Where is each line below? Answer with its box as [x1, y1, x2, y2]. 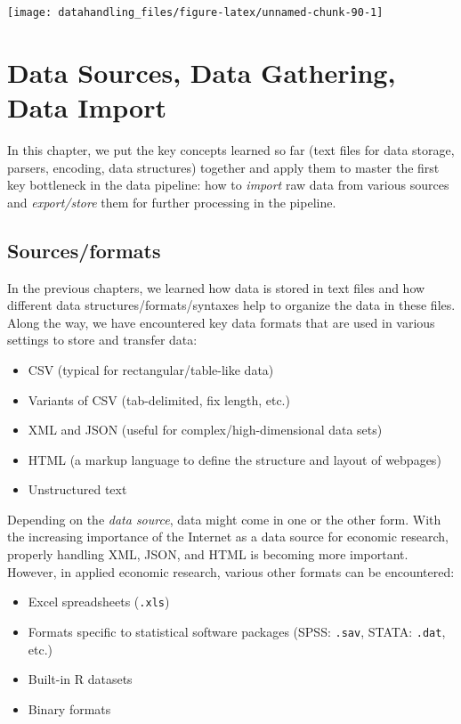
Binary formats [28, 699, 111, 718]
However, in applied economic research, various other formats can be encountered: [7, 562, 455, 581]
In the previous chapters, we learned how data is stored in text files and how [7, 278, 425, 297]
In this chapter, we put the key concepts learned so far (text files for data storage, [7, 140, 455, 159]
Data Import [7, 89, 166, 126]
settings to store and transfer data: [7, 330, 198, 349]
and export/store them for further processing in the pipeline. [7, 192, 336, 211]
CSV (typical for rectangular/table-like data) [28, 360, 274, 378]
